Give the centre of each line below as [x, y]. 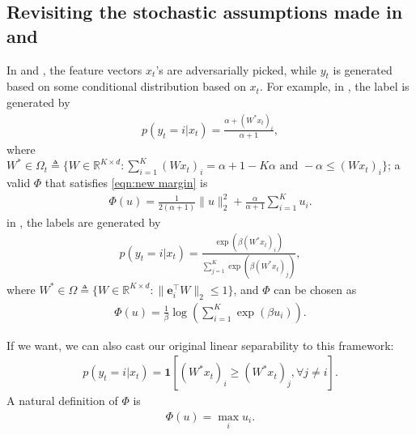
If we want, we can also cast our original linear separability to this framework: [200, 345]
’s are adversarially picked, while [236, 69]
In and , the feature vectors [74, 69]
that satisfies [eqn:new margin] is [126, 183]
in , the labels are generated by [84, 222]
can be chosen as [315, 289]
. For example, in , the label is [334, 86]
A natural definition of [62, 401]
